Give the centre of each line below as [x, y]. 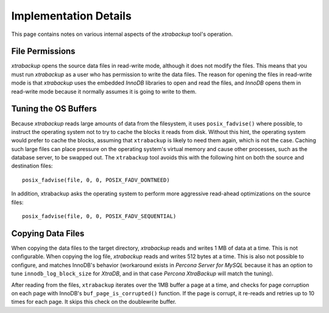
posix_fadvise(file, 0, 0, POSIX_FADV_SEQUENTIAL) [99, 216]
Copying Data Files [48, 234]
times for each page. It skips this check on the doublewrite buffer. [94, 302]
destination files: [32, 166]
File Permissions [43, 51]
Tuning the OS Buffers [54, 109]
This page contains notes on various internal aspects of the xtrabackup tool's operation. [122, 34]
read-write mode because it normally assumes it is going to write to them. [104, 91]
